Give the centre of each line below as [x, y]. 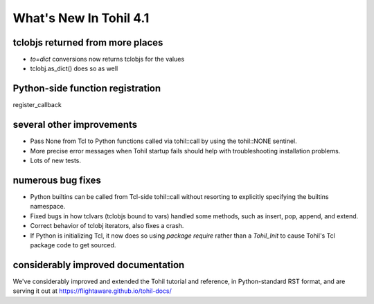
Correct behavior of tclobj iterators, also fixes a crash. [107, 226]
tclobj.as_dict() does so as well [74, 68]
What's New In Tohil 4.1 [81, 18]
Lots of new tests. [56, 161]
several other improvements [75, 125]
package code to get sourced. [73, 245]
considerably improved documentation [99, 265]
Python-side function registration [87, 89]
